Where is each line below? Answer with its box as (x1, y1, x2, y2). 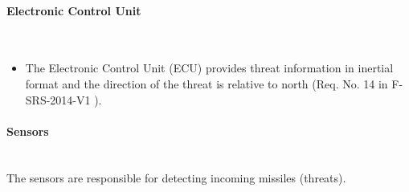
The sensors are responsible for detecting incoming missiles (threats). (6, 169, 346, 186)
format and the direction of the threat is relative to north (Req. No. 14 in (25, 75, 388, 92)
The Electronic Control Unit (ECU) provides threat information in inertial (25, 59, 394, 76)
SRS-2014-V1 (25, 91, 91, 108)
